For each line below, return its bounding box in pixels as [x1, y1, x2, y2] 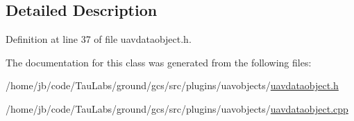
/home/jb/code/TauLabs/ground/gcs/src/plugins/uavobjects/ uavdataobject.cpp [6, 101, 348, 115]
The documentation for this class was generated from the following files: [6, 55, 312, 69]
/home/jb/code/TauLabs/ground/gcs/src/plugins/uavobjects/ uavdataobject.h [6, 78, 339, 93]
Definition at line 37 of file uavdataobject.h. [6, 32, 192, 46]
